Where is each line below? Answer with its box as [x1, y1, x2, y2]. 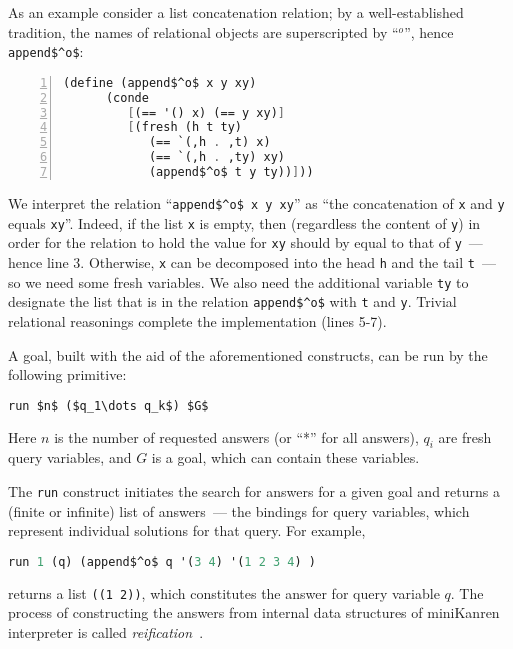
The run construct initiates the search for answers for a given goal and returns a [8, 480, 500, 501]
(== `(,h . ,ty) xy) [148, 150, 285, 165]
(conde [105, 90, 149, 105]
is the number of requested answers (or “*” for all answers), [54, 426, 419, 447]
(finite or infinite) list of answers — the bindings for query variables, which [8, 500, 470, 521]
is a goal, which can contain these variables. [151, 447, 420, 468]
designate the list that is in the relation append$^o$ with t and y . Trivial [8, 291, 457, 312]
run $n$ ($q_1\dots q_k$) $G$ [8, 398, 209, 413]
